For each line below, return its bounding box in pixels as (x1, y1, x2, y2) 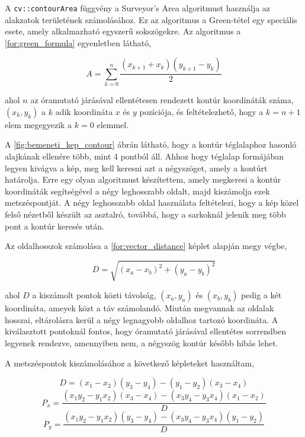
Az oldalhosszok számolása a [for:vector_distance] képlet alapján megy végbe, (5, 240, 287, 252)
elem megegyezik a (5, 118, 72, 130)
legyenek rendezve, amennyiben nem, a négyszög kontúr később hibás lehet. (5, 337, 278, 349)
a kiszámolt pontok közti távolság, (32, 289, 156, 301)
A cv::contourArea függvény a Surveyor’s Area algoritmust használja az (5, 2, 271, 14)
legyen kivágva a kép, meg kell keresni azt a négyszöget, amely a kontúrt (5, 161, 268, 174)
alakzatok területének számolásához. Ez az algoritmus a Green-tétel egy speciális (5, 13, 297, 25)
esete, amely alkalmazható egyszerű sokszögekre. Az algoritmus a (5, 25, 241, 37)
